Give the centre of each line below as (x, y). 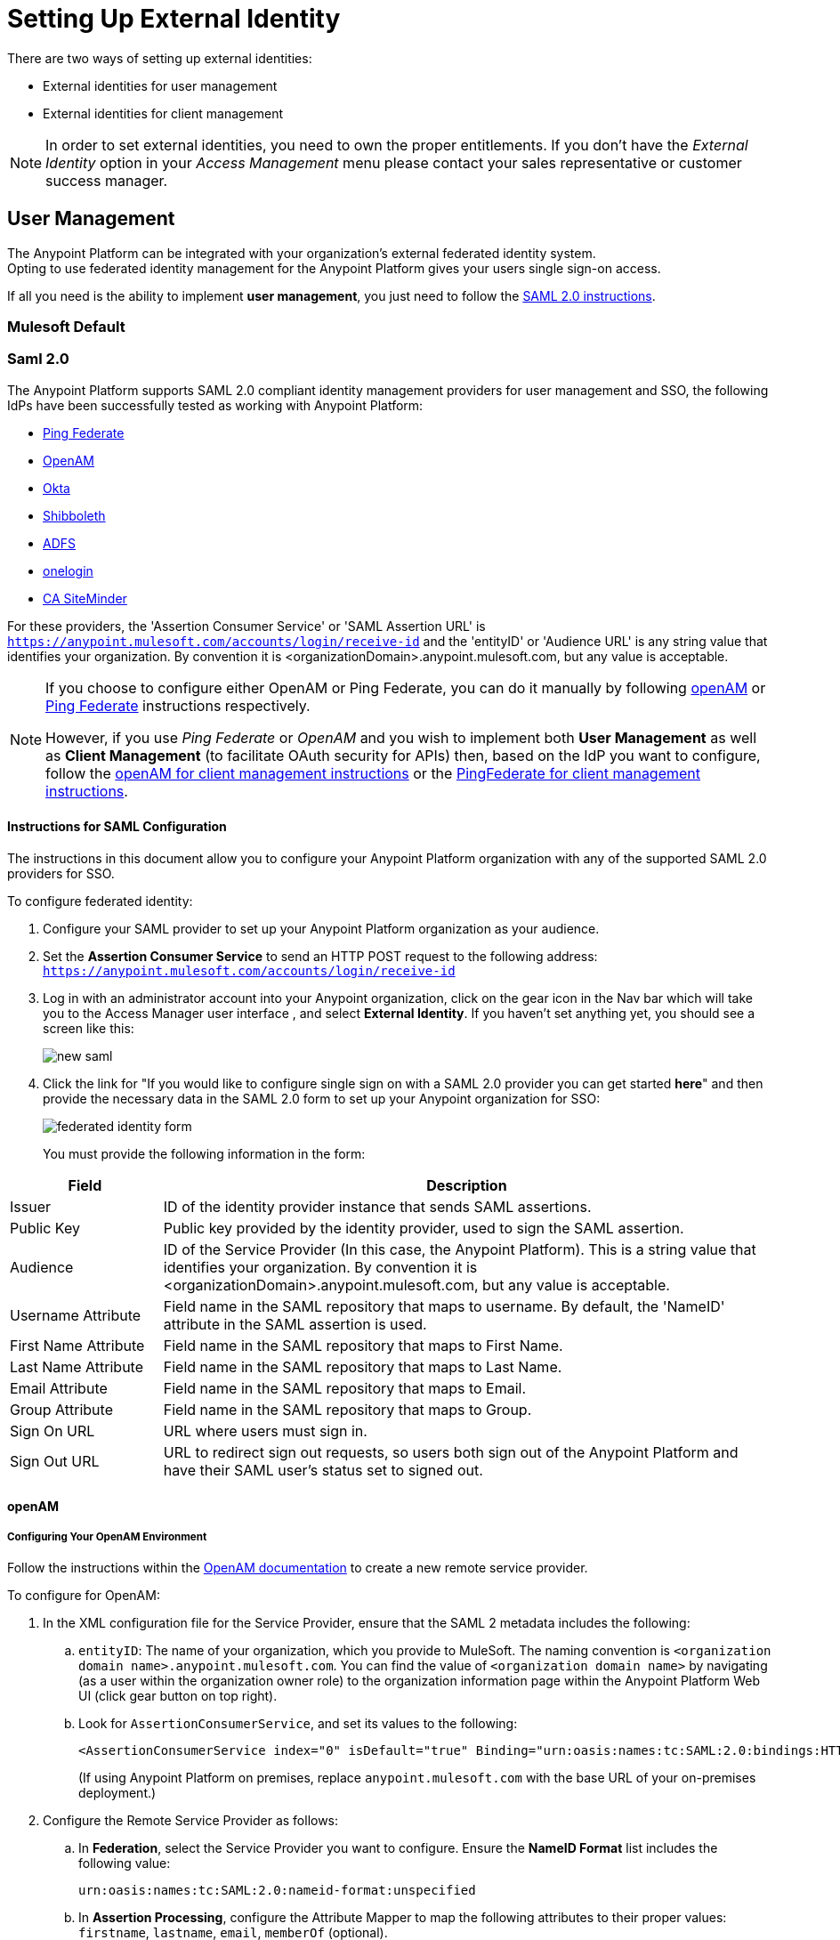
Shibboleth (74, 515)
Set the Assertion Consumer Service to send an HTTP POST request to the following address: (320, 956)
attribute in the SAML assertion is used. (295, 1324)
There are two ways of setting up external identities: (160, 58)
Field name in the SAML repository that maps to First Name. (363, 1345)
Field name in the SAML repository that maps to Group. (347, 1409)
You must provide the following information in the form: (204, 1153)
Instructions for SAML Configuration (117, 827)
